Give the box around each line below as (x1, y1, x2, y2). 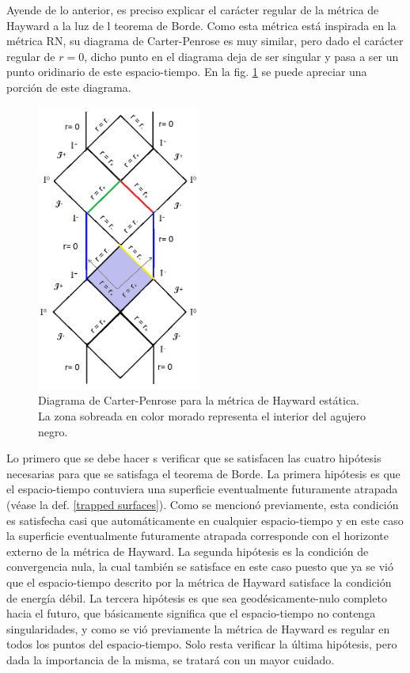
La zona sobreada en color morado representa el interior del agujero (38, 407, 366, 424)
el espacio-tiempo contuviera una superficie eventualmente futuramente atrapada (6, 481, 398, 497)
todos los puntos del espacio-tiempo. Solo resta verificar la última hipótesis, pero (6, 636, 397, 652)
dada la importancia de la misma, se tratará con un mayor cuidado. (6, 651, 335, 667)
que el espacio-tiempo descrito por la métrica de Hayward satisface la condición (6, 573, 392, 590)
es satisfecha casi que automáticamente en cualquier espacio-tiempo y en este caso (6, 511, 404, 528)
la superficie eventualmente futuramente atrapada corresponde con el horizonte (6, 527, 389, 544)
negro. (38, 423, 68, 439)
